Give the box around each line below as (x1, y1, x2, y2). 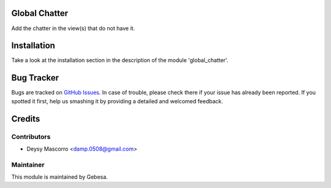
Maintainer (11, 160, 45, 169)
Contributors (11, 132, 51, 141)
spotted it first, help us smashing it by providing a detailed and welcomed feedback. (11, 97, 223, 104)
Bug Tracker (11, 72, 59, 83)
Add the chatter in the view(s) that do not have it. (11, 25, 135, 32)
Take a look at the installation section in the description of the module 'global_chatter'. (11, 57, 229, 64)
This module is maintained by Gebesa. (11, 173, 108, 181)
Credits (11, 114, 40, 124)
